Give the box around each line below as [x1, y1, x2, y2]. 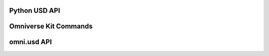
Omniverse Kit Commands [9, 22, 93, 30]
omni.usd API [9, 38, 52, 46]
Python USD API [9, 6, 60, 15]
